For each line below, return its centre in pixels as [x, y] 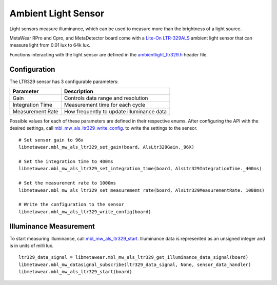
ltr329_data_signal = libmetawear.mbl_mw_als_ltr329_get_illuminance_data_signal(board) [134, 257]
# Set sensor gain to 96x [51, 140]
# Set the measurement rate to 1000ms [67, 183]
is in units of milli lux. [32, 246]
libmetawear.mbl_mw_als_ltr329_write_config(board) [85, 212]
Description [79, 91]
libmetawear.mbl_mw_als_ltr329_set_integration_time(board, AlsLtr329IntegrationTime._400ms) [140, 169]
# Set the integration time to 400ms [66, 161]
